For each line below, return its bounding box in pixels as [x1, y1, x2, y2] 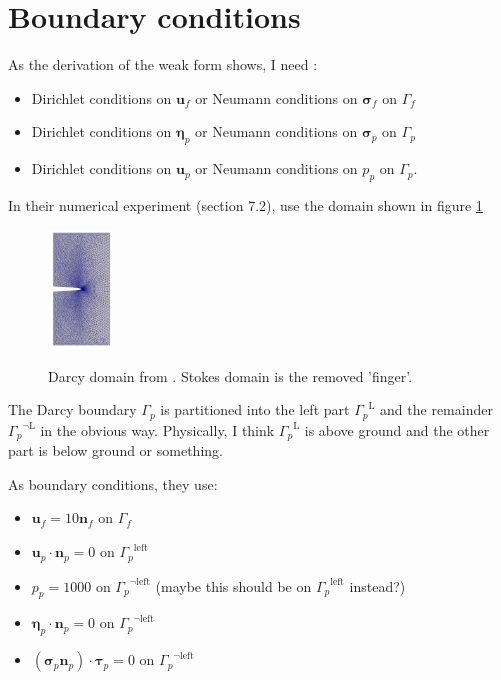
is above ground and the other [304, 419, 490, 440]
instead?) [349, 575, 406, 596]
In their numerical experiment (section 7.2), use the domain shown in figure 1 [8, 194, 483, 215]
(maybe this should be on [155, 575, 312, 596]
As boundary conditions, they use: [8, 473, 218, 494]
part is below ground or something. [8, 440, 223, 461]
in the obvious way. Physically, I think [40, 419, 275, 440]
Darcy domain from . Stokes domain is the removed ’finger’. [48, 365, 413, 386]
